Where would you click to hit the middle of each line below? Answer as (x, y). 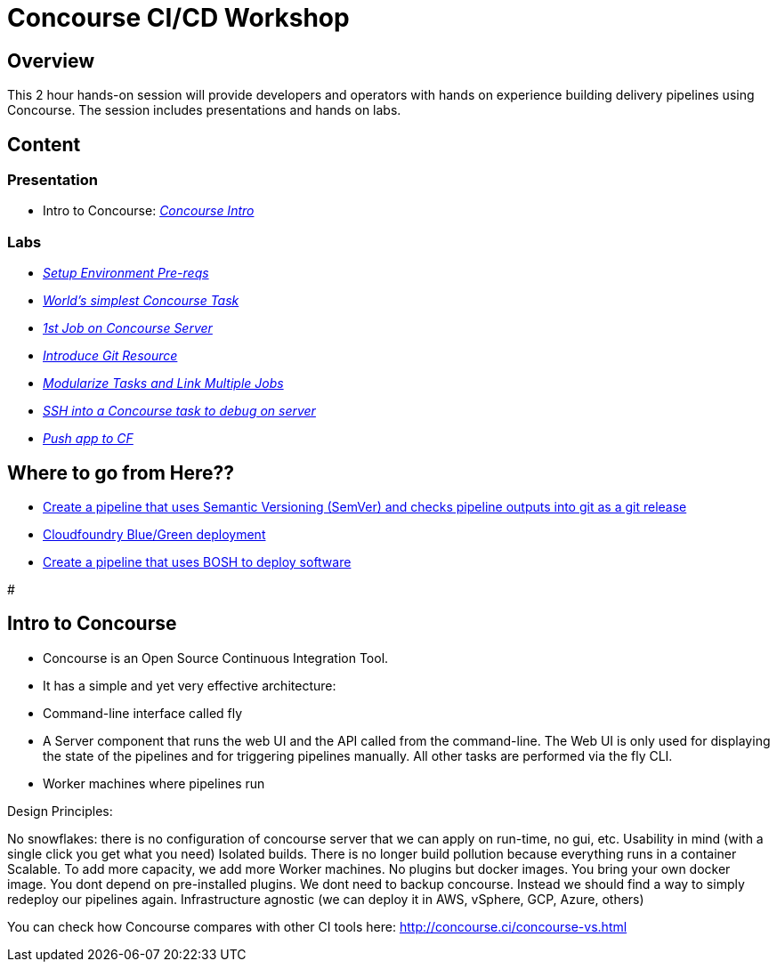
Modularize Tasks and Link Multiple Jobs (163, 384)
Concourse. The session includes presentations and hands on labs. (204, 110)
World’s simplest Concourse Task (141, 301)
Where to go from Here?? (121, 472)
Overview (51, 61)
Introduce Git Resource (110, 356)
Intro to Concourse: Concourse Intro (149, 211)
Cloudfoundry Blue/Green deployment (154, 534)
